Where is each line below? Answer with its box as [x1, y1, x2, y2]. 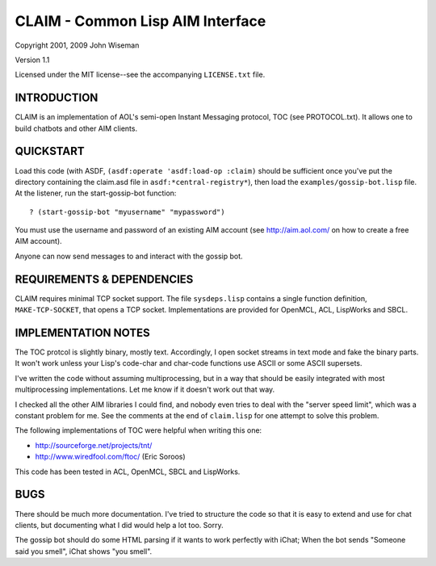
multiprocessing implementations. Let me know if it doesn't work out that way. [15, 384, 275, 395]
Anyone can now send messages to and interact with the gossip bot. [15, 251, 243, 261]
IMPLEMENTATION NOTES [15, 325, 151, 339]
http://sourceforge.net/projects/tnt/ [35, 440, 153, 450]
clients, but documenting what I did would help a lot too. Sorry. [15, 520, 224, 530]
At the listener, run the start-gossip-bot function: [15, 188, 177, 198]
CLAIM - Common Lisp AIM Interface [15, 12, 266, 30]
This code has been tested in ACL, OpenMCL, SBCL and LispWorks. [15, 467, 241, 476]
